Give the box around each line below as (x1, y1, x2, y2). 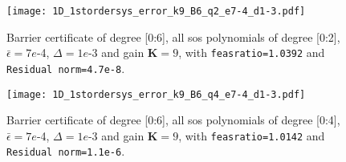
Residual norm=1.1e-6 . (6, 143, 125, 160)
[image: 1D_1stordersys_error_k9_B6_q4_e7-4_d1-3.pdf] (6, 88, 306, 100)
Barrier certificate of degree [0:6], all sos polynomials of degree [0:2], (6, 28, 340, 45)
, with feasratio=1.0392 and (178, 44, 325, 61)
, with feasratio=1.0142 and (178, 127, 325, 144)
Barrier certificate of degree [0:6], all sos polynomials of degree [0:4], (6, 111, 340, 128)
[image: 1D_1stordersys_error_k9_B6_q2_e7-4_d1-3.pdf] (6, 6, 306, 17)
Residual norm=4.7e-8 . (6, 59, 125, 76)
